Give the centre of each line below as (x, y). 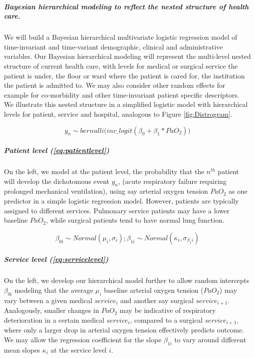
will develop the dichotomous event (57, 181)
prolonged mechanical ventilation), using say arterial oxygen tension (106, 191)
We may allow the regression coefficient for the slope (83, 339)
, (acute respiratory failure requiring (172, 181)
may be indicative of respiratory (168, 310)
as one (238, 191)
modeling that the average (54, 290)
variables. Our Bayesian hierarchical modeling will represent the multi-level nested (127, 56)
